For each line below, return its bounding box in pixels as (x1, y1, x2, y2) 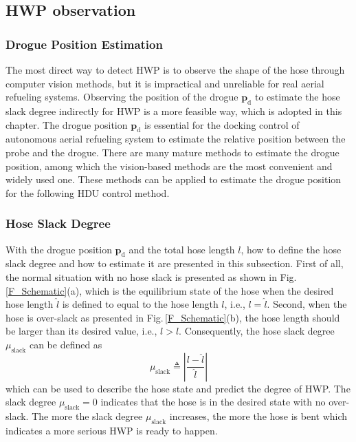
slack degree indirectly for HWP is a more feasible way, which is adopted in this (5, 103, 342, 118)
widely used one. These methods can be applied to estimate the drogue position (5, 172, 342, 187)
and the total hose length (129, 242, 235, 256)
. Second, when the (267, 297, 347, 311)
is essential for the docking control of (144, 117, 300, 131)
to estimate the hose (254, 90, 340, 104)
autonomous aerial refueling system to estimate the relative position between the (5, 131, 346, 146)
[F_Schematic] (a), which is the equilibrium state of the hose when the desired (5, 283, 334, 297)
